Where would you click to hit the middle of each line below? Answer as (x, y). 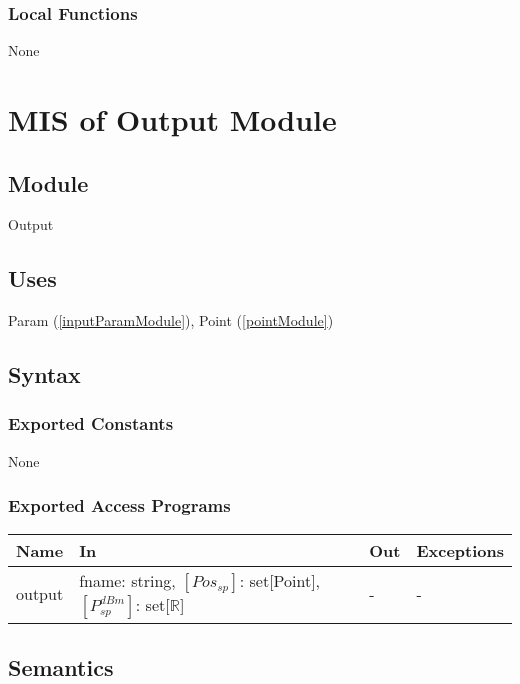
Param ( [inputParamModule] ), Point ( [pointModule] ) (171, 320)
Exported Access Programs (119, 505)
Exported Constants (91, 423)
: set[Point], (280, 580)
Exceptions (460, 550)
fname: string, (127, 580)
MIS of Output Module (172, 119)
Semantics (61, 666)
